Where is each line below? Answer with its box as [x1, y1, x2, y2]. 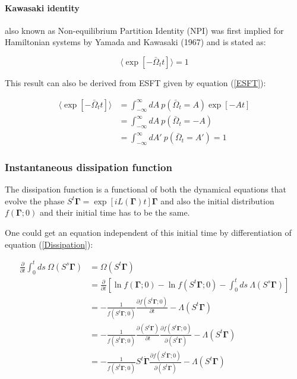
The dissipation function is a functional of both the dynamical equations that [5, 183, 287, 195]
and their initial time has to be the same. [39, 206, 190, 219]
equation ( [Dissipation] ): [5, 238, 93, 250]
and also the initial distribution [160, 194, 274, 207]
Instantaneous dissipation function [5, 159, 172, 174]
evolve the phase [5, 194, 65, 207]
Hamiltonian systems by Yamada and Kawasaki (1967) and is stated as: [5, 36, 266, 48]
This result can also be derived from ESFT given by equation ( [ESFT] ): [5, 76, 266, 89]
